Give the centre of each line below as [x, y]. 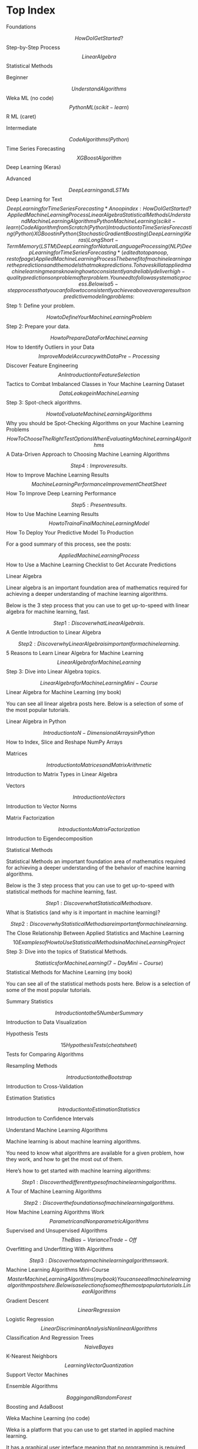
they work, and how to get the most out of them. [65, 1159]
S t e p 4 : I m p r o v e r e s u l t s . [99, 465]
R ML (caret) [21, 116]
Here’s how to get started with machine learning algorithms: [79, 1171]
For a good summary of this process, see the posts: [69, 544]
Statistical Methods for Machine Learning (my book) [69, 972]
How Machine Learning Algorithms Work [55, 1212]
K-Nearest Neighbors [32, 1356]
